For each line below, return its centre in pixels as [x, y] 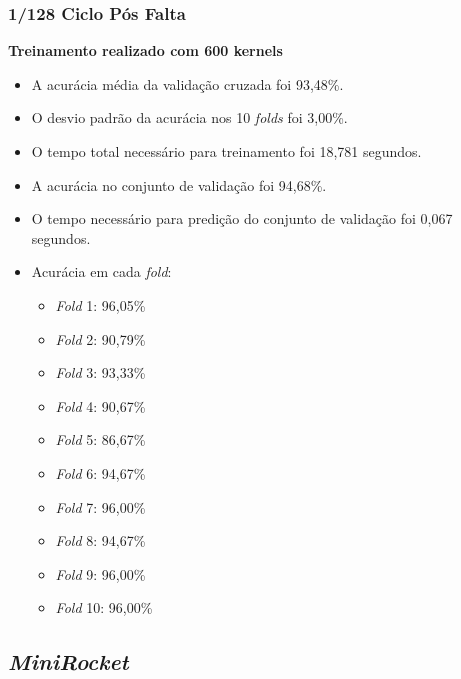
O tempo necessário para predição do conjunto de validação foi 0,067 [242, 218]
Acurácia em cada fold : [101, 271]
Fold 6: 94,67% [100, 472]
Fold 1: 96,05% [100, 304]
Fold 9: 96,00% [100, 573]
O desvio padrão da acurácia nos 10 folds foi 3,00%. [189, 117]
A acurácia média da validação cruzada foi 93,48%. [187, 83]
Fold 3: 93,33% [100, 372]
